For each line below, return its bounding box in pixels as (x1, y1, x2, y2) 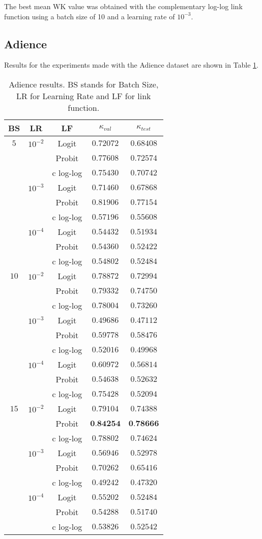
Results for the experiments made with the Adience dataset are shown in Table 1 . (4, 59, 258, 70)
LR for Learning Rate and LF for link (16, 89, 151, 102)
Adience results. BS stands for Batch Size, (9, 78, 159, 90)
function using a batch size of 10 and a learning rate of (4, 11, 175, 21)
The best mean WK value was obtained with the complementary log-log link (4, 1, 243, 11)
